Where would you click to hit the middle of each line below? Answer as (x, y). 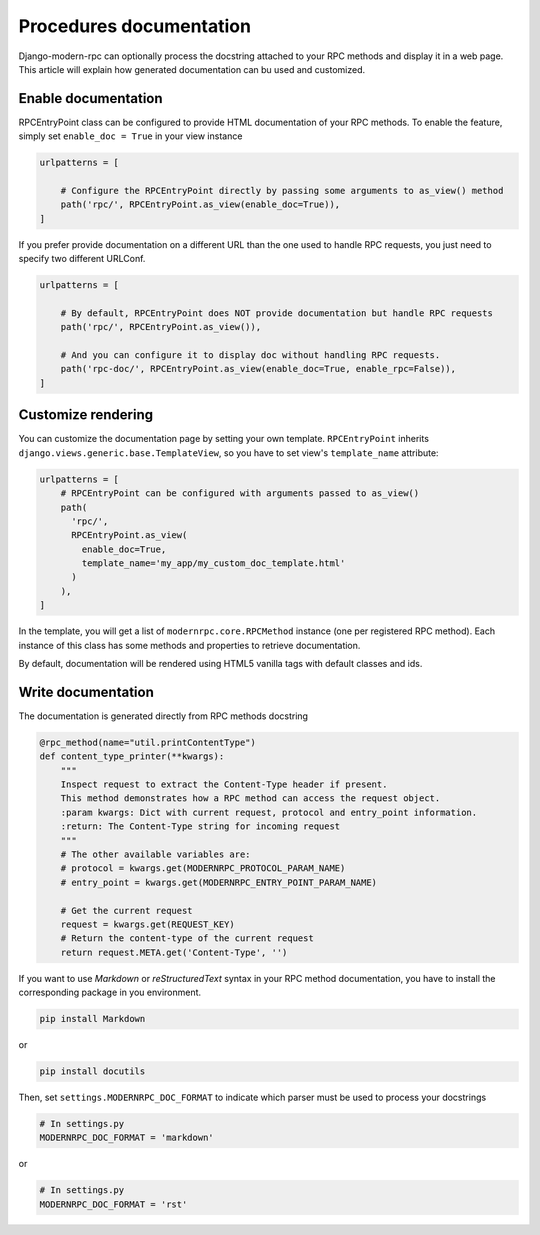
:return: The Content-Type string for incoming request (200, 826)
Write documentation (86, 691)
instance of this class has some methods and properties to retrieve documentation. (189, 645)
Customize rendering (86, 415)
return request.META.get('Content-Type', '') (174, 952)
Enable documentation (91, 98)
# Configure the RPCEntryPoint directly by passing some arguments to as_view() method (282, 190)
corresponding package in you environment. (110, 992)
